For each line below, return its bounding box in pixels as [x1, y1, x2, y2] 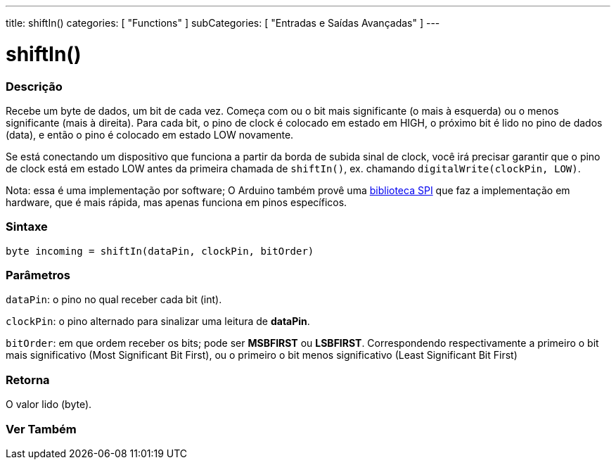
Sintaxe [6, 219, 48, 234]
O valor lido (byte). [6, 398, 92, 411]
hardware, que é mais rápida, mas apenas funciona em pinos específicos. [6, 196, 347, 208]
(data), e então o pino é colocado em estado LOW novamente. [6, 128, 294, 141]
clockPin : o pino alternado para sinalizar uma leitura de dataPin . [6, 315, 310, 328]
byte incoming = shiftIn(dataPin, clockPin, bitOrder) [6, 245, 314, 257]
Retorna [6, 372, 50, 387]
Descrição [6, 79, 63, 94]
